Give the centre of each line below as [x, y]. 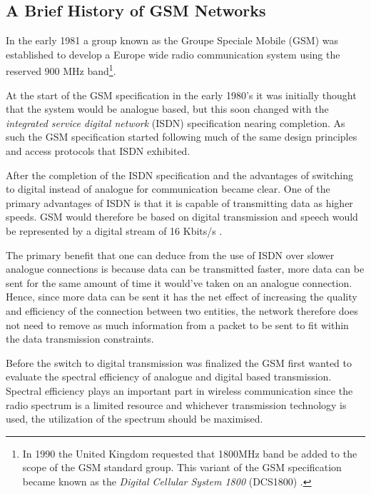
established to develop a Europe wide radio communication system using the [173, 54]
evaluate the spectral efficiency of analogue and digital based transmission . [169, 377]
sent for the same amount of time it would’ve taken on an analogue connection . [179, 282]
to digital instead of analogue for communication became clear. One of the [168, 189]
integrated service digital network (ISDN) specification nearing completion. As [176, 122]
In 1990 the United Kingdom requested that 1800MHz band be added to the [190, 453]
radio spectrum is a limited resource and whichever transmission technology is [176, 404]
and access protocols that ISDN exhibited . [98, 151]
